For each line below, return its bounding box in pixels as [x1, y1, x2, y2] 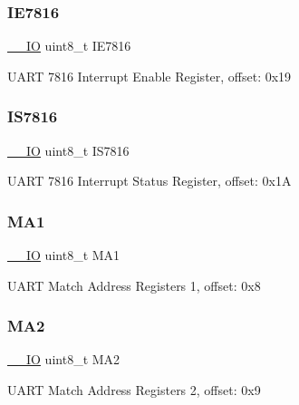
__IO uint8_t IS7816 [7, 140, 130, 159]
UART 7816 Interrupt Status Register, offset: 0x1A [7, 171, 292, 190]
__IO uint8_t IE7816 [7, 36, 131, 55]
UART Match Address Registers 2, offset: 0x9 [7, 381, 261, 400]
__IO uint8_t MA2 [7, 350, 121, 369]
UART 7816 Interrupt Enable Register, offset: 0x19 [7, 66, 292, 85]
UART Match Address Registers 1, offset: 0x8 [7, 275, 261, 294]
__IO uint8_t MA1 [7, 246, 121, 265]
